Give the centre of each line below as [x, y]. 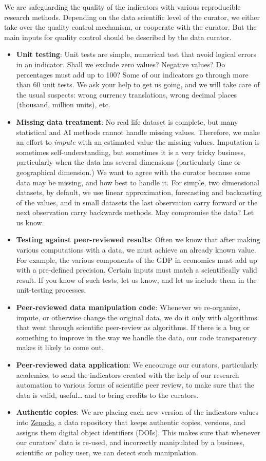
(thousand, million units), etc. [63, 104]
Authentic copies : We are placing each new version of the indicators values [137, 412]
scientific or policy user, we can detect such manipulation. [107, 452]
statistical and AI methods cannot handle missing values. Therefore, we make [138, 132]
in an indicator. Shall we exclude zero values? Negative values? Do [121, 64]
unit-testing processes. [51, 290]
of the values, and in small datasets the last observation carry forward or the [137, 202]
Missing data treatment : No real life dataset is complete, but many [127, 121]
